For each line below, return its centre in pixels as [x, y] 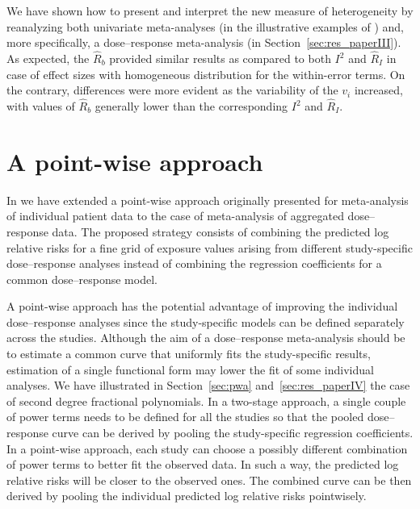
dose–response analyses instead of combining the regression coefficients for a [194, 263]
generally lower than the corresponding [191, 106]
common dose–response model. [82, 279]
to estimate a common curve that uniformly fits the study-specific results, [189, 354]
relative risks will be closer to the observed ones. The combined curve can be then [209, 480]
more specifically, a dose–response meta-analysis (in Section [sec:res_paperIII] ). [204, 42]
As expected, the [48, 58]
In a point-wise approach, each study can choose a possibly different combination [207, 448]
